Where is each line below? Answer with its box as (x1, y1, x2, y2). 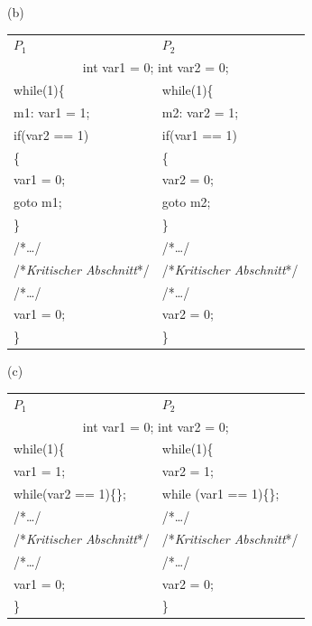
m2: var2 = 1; (161, 102, 239, 121)
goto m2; (161, 192, 211, 211)
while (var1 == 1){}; (161, 484, 280, 503)
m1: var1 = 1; (14, 102, 90, 121)
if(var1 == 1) (161, 125, 238, 144)
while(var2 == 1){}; (14, 484, 126, 503)
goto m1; (14, 192, 62, 211)
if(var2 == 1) (14, 125, 89, 144)
